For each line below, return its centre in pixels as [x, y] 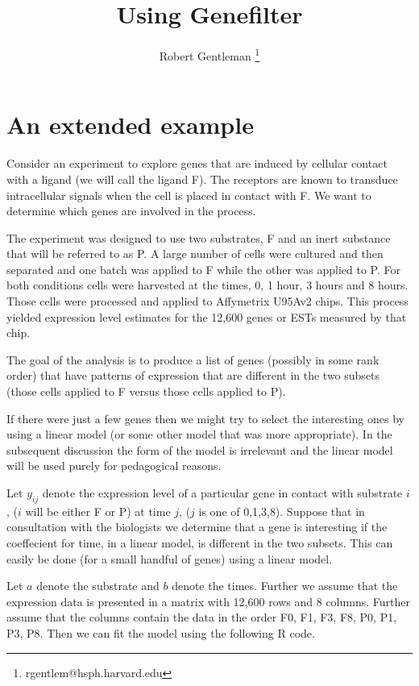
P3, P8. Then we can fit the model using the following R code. [161, 632]
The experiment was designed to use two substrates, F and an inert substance [199, 237]
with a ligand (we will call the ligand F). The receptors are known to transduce [202, 179]
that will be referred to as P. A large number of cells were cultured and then [195, 254]
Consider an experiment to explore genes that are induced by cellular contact [197, 163]
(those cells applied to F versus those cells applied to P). [146, 391]
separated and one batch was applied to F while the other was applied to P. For [203, 269]
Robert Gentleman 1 [209, 54]
